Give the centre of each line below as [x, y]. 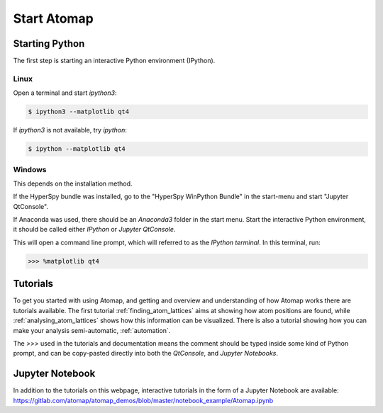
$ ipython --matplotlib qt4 [77, 149]
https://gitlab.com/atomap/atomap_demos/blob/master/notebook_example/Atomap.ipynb [143, 400]
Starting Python [49, 44]
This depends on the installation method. [73, 183]
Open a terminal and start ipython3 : [65, 93]
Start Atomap [53, 18]
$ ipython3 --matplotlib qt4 [79, 112]
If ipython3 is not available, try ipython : [70, 130]
